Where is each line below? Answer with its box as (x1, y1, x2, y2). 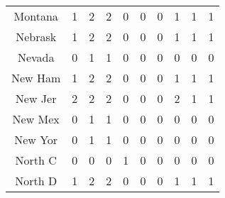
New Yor (14, 131, 58, 148)
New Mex (12, 111, 60, 127)
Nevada (17, 49, 55, 65)
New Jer (15, 90, 57, 106)
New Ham (11, 70, 61, 86)
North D (15, 172, 57, 189)
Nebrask (16, 28, 57, 45)
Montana (13, 8, 58, 24)
